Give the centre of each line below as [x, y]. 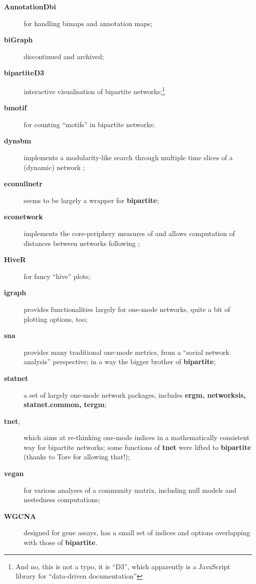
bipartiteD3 [24, 73]
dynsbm [18, 141]
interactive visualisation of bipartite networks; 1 [94, 90]
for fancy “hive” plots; [57, 276]
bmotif [16, 108]
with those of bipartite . [61, 542]
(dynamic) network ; [54, 167]
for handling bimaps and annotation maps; [88, 23]
